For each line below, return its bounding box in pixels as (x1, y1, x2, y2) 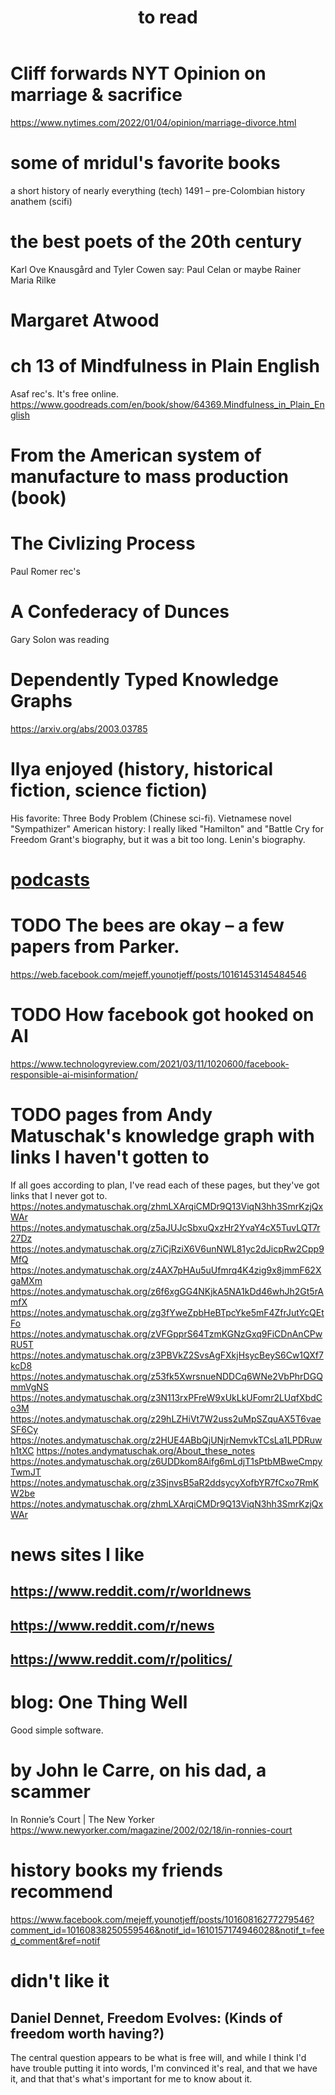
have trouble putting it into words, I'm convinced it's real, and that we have (10, 2062, 318, 2075)
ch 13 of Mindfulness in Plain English (10, 355, 320, 378)
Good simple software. (10, 1724, 104, 1736)
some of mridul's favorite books (10, 152, 281, 175)
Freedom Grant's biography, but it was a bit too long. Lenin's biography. (10, 833, 306, 845)
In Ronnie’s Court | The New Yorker (10, 1814, 155, 1826)
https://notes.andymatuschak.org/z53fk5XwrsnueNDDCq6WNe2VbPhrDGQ (10, 1370, 323, 1382)
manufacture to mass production (10, 466, 289, 488)
